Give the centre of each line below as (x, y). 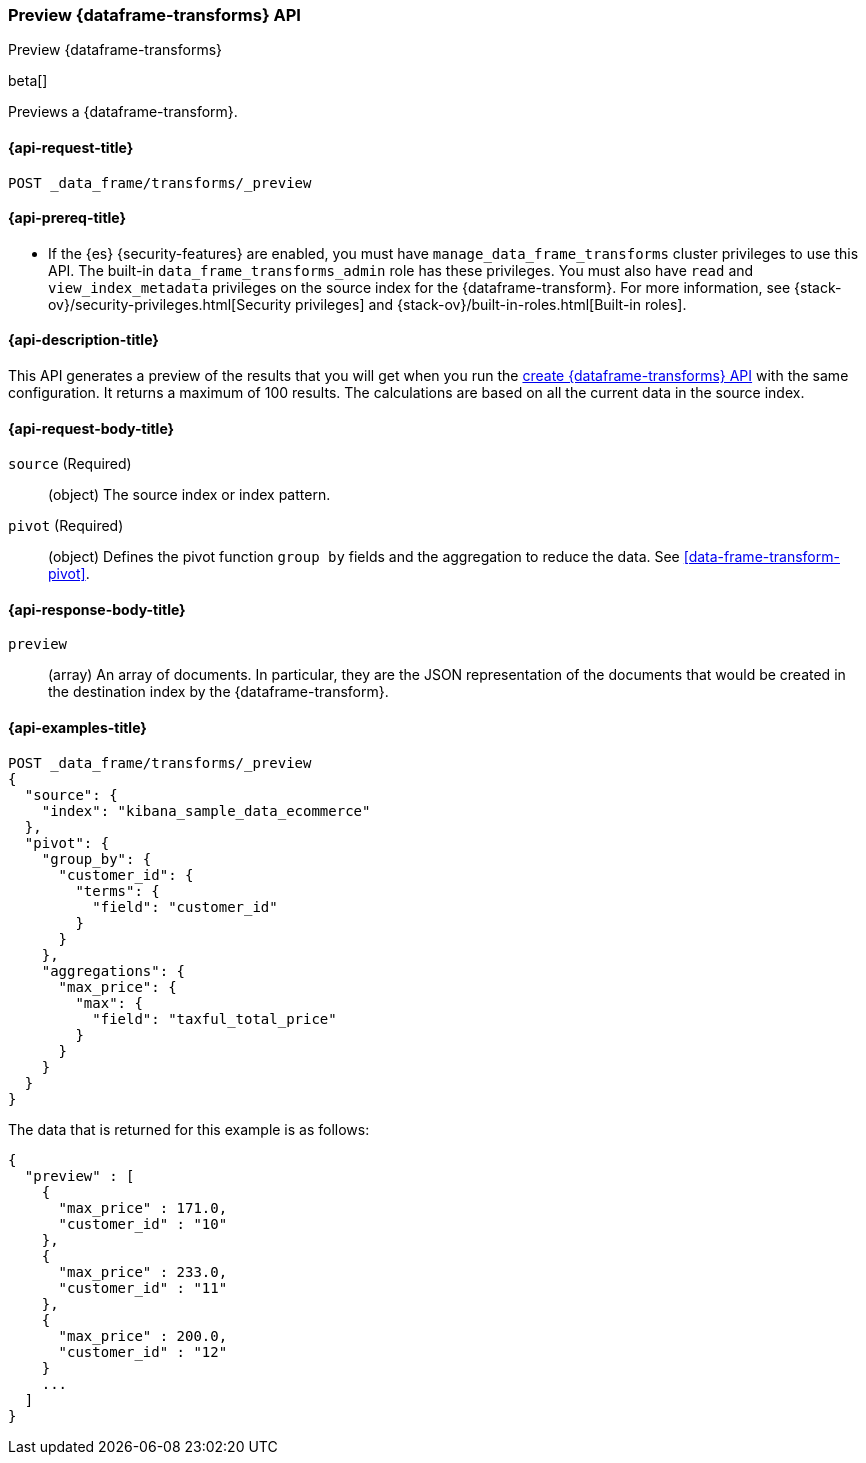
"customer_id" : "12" (143, 1351)
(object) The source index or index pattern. (189, 495)
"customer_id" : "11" (143, 1287)
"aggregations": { (113, 970)
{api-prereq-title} (67, 218)
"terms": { (117, 890)
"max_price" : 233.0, (143, 1271)
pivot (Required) (66, 526)
